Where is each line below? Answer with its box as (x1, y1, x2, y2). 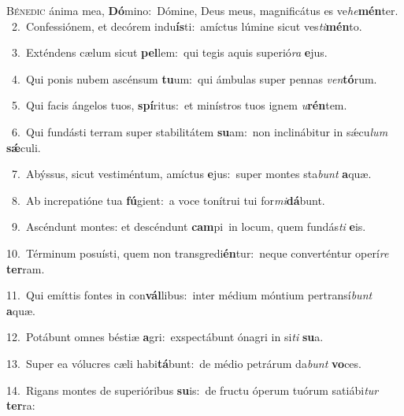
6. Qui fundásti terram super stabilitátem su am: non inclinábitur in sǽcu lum (11, 123, 388, 139)
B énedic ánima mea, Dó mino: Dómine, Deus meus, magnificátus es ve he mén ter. (6, 2, 398, 18)
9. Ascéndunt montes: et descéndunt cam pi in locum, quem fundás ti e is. (11, 218, 366, 235)
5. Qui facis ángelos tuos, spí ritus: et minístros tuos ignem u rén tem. (11, 97, 347, 113)
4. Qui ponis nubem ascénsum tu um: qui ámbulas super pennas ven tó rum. (11, 70, 377, 87)
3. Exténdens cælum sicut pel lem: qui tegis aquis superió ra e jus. (11, 44, 328, 61)
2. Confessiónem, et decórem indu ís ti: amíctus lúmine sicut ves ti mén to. (11, 17, 362, 34)
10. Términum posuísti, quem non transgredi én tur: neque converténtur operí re (6, 244, 389, 261)
